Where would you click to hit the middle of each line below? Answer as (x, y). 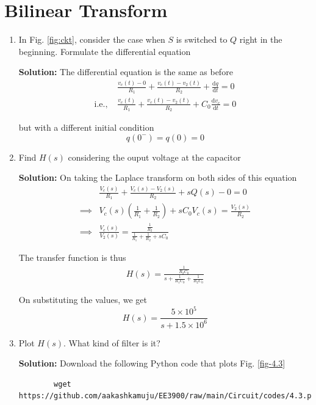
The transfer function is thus (72, 257)
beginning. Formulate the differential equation (105, 51)
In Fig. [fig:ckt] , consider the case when (92, 39)
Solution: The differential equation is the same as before (126, 72)
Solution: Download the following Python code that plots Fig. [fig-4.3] (152, 363)
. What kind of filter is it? (112, 342)
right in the (261, 39)
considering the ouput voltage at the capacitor (154, 157)
